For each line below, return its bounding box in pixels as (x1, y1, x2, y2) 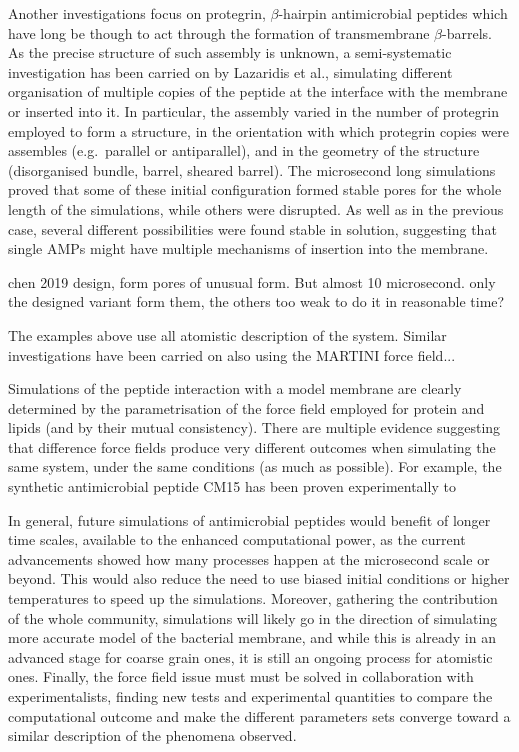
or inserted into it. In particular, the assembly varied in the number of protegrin (8, 100, 499, 121)
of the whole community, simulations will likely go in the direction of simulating (8, 607, 498, 628)
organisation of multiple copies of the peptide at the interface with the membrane (8, 81, 508, 102)
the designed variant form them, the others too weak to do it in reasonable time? (8, 291, 505, 312)
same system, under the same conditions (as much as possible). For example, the (8, 456, 502, 477)
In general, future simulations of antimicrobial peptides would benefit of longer (8, 509, 491, 530)
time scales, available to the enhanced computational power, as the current (8, 529, 466, 550)
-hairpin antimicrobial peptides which (278, 3, 508, 23)
